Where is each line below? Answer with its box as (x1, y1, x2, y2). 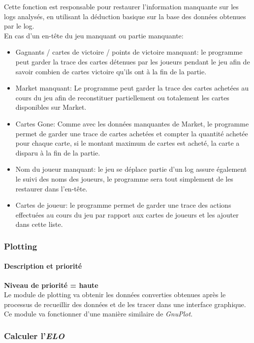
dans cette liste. (15, 219, 63, 229)
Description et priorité (4, 261, 82, 271)
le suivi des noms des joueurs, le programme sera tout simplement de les (15, 173, 233, 184)
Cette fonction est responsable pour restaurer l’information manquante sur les (4, 1, 239, 11)
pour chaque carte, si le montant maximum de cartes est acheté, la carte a (15, 138, 240, 148)
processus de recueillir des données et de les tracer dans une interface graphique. (4, 299, 246, 309)
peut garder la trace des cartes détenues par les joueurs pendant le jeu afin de (15, 56, 250, 66)
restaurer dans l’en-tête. (15, 183, 88, 193)
